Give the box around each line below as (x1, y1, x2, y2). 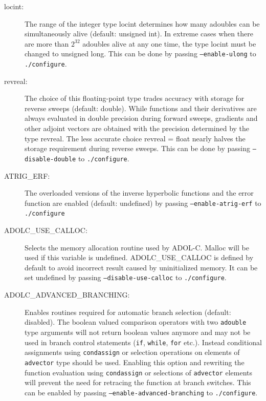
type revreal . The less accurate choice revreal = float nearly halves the (25, 133, 246, 143)
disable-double (25, 155, 76, 163)
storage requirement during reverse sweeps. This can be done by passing (25, 143, 250, 154)
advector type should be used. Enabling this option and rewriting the (25, 356, 245, 367)
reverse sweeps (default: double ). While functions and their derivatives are (25, 102, 257, 113)
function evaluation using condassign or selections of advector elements (25, 367, 252, 377)
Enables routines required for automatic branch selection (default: (25, 306, 231, 317)
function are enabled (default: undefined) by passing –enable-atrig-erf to (25, 197, 261, 208)
